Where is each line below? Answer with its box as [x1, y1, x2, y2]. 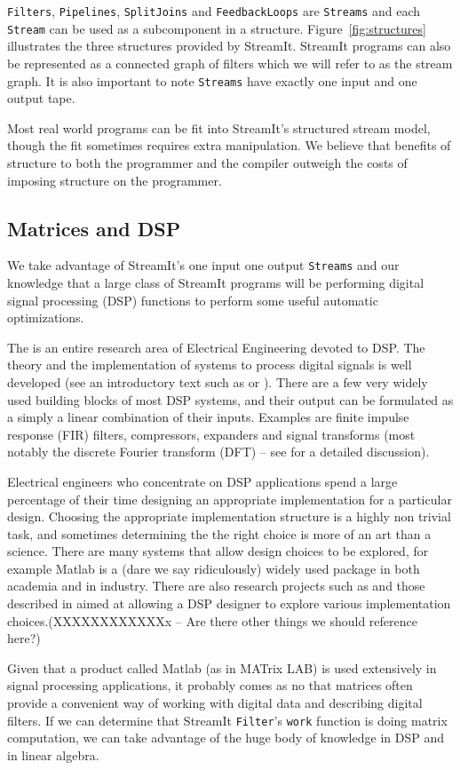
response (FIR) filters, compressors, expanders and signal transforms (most [7, 425, 416, 443]
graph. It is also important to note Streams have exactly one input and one [7, 71, 417, 90]
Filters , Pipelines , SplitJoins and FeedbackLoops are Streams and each [7, 2, 421, 20]
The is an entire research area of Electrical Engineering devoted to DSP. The [7, 337, 425, 356]
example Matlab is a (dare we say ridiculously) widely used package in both [7, 559, 420, 577]
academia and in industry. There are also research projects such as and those [7, 576, 425, 595]
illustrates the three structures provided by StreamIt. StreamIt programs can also [7, 36, 451, 55]
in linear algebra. [7, 745, 99, 764]
